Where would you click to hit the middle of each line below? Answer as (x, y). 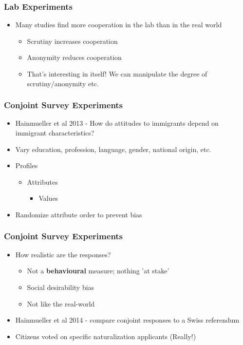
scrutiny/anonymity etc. (63, 83)
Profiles (27, 165)
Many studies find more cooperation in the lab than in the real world (119, 25)
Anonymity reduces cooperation (74, 57)
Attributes (42, 182)
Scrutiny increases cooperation (72, 41)
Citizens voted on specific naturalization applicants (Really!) (106, 336)
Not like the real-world (61, 303)
